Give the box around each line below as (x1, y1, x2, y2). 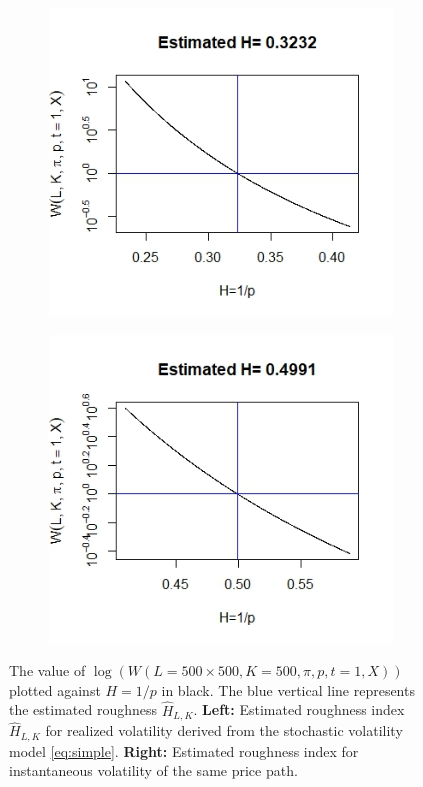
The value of (9, 660, 86, 681)
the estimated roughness (9, 699, 158, 720)
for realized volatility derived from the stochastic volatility (45, 720, 403, 741)
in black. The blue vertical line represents (161, 679, 415, 700)
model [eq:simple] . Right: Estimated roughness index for (9, 740, 359, 761)
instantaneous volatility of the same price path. (9, 760, 298, 781)
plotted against (9, 679, 101, 700)
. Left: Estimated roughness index (193, 699, 405, 720)
